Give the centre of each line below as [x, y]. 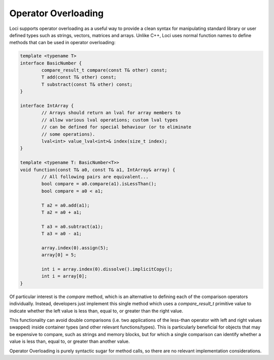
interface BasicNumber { [51, 63]
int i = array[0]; [64, 276]
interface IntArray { [47, 106]
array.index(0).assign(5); [75, 248]
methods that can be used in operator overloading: [62, 43]
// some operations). [68, 134]
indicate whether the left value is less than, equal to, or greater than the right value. [96, 311]
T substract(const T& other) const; [87, 84]
